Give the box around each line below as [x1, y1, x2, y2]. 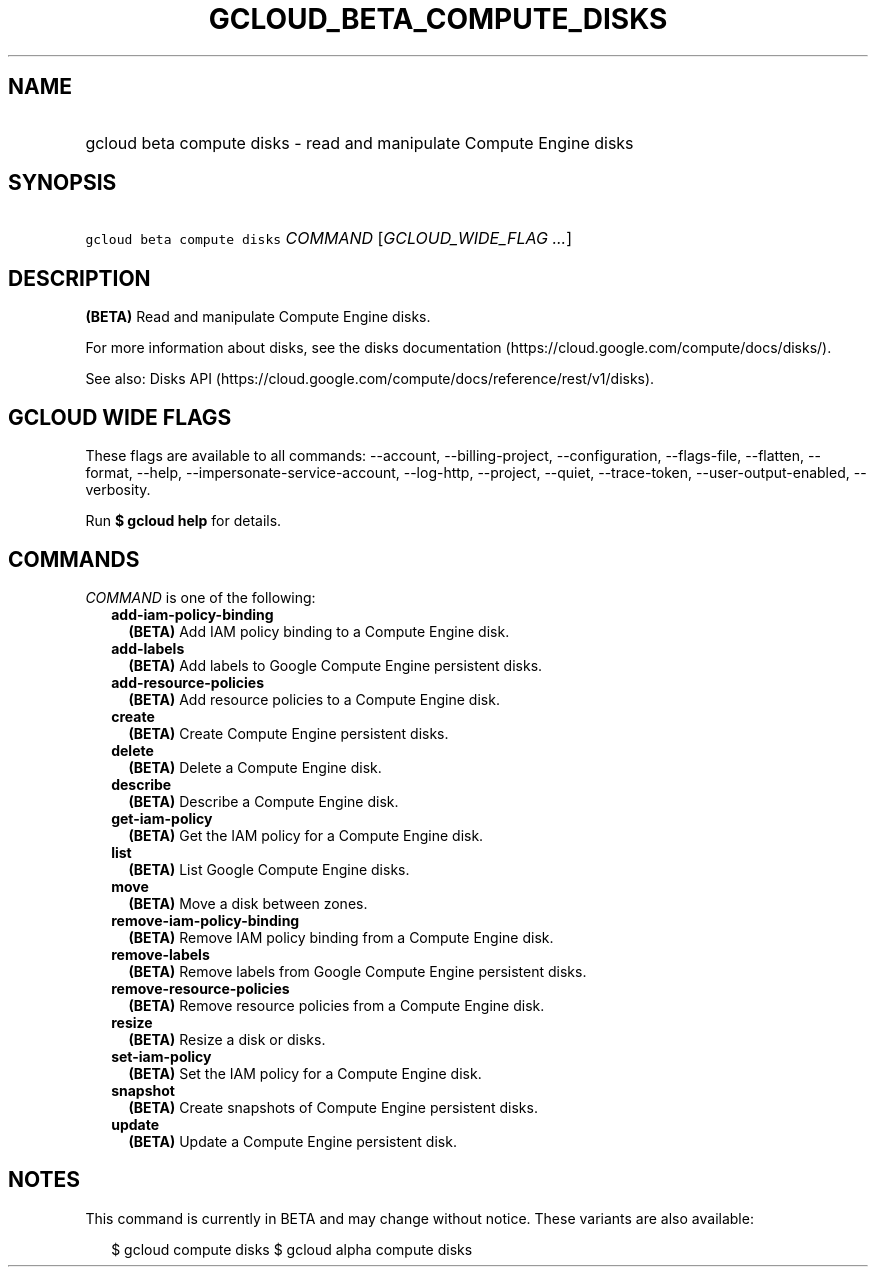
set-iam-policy [111, 1047, 212, 1065]
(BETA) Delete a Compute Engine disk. [128, 758, 382, 776]
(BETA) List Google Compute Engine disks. [128, 860, 410, 878]
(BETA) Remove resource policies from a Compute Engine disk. [128, 996, 545, 1014]
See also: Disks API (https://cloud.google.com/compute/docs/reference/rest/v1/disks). [85, 370, 655, 388]
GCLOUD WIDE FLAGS [8, 404, 232, 430]
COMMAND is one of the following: [85, 588, 316, 606]
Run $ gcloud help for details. [85, 512, 282, 530]
